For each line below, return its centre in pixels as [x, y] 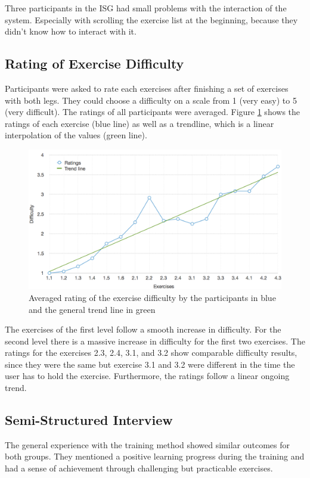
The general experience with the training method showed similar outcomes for [147, 444]
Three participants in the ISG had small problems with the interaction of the [146, 8]
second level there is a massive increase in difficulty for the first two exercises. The [155, 341]
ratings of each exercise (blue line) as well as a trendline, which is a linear [139, 123]
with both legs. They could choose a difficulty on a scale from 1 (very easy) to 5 [151, 100]
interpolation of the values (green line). [76, 135]
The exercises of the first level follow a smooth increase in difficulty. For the [143, 329]
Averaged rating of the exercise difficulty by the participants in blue [152, 297]
